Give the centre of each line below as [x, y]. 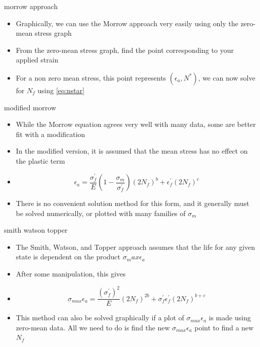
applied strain [37, 60]
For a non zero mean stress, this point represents [91, 77]
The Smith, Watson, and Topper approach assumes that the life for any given [136, 247]
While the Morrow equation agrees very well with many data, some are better [136, 124]
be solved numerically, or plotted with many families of [101, 213]
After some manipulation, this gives [71, 274]
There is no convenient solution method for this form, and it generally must [133, 203]
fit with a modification [51, 134]
